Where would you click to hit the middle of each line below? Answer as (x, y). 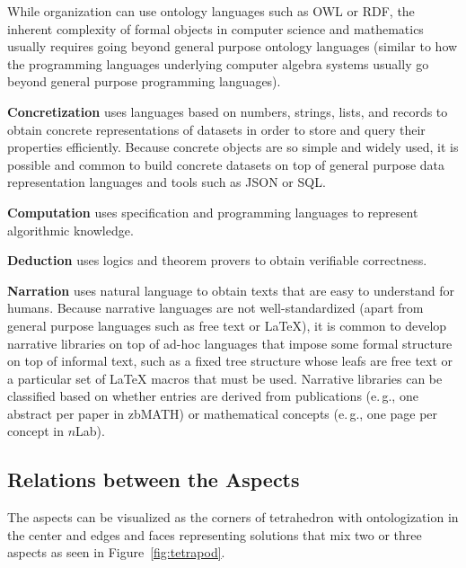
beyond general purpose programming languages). (144, 81)
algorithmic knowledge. (70, 230)
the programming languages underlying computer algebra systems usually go (218, 63)
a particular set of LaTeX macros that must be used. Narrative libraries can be (225, 378)
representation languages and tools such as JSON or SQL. (167, 182)
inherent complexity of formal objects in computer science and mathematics (215, 28)
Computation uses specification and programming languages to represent (213, 212)
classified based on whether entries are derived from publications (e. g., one (213, 396)
